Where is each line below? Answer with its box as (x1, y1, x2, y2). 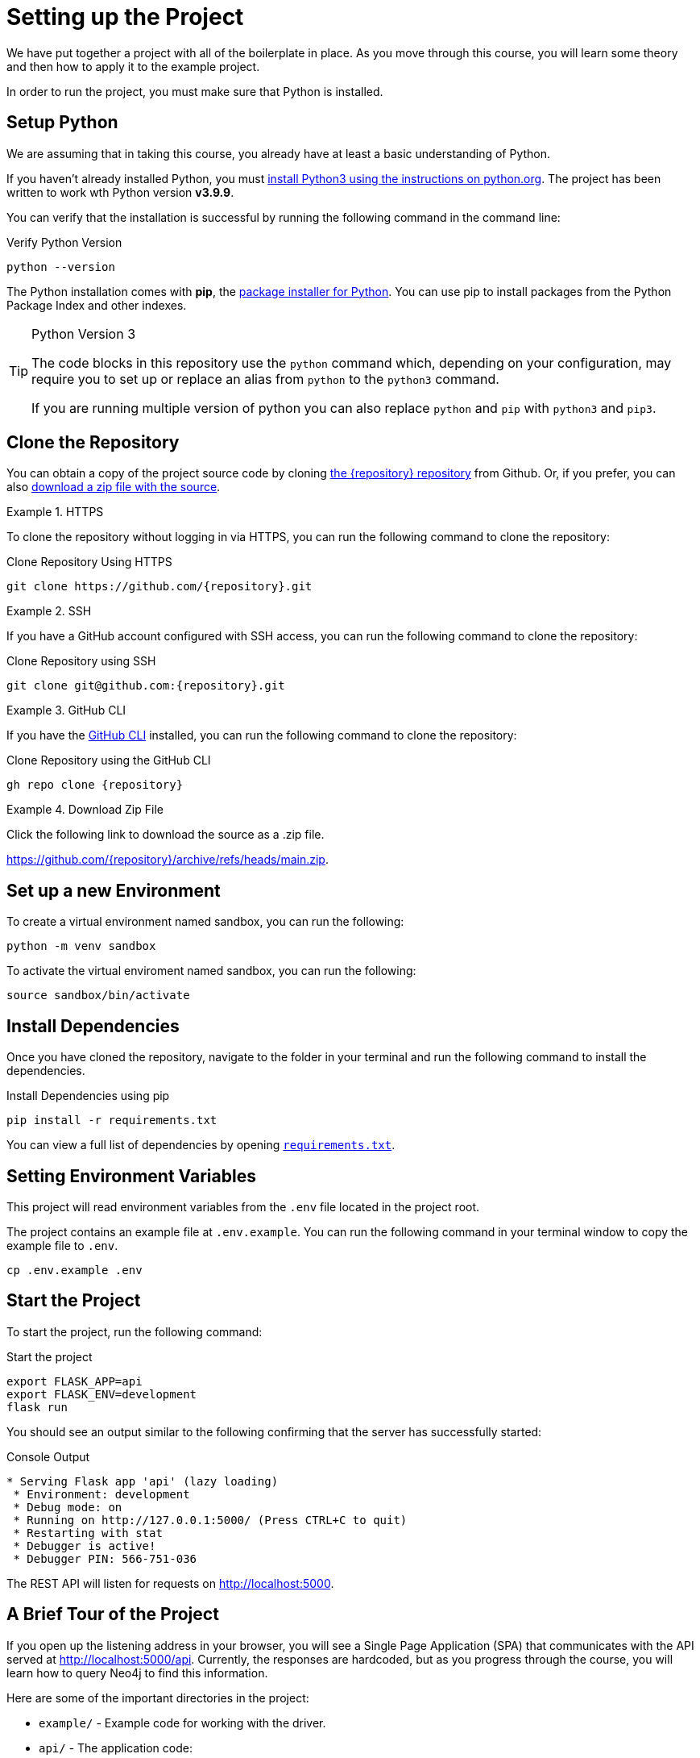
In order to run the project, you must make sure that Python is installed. (6, 84, 383, 98)
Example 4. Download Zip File (6, 802, 164, 817)
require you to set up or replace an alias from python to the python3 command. (31, 370, 499, 387)
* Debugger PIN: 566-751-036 (13, 1552, 197, 1565)
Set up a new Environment (6, 880, 221, 901)
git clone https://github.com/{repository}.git (6, 580, 313, 594)
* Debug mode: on (13, 1500, 122, 1514)
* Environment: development (13, 1487, 190, 1501)
